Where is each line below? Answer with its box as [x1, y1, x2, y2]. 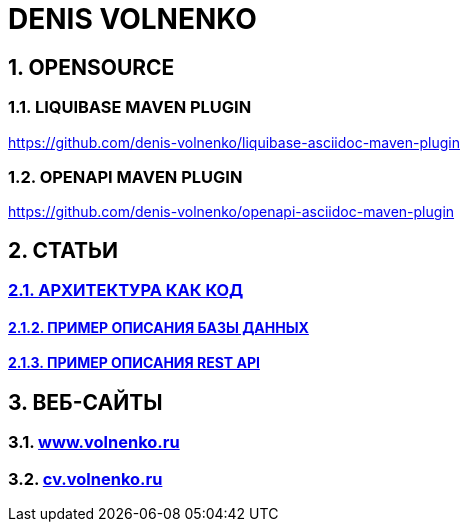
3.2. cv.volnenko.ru [8, 468, 163, 489]
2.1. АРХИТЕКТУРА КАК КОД [8, 280, 244, 301]
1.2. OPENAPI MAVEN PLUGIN [8, 166, 243, 187]
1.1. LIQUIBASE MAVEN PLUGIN [8, 97, 252, 118]
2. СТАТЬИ [8, 237, 119, 263]
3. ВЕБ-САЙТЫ [8, 389, 163, 415]
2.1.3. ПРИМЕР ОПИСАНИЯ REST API [8, 354, 260, 372]
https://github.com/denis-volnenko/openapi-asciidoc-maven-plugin [8, 203, 455, 221]
